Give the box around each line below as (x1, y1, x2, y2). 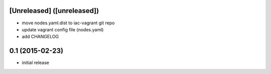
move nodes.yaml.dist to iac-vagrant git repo (22, 20, 115, 26)
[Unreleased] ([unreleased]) (9, 6, 99, 15)
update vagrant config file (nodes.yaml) (22, 26, 104, 32)
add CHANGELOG (22, 34, 59, 40)
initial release (22, 60, 50, 66)
